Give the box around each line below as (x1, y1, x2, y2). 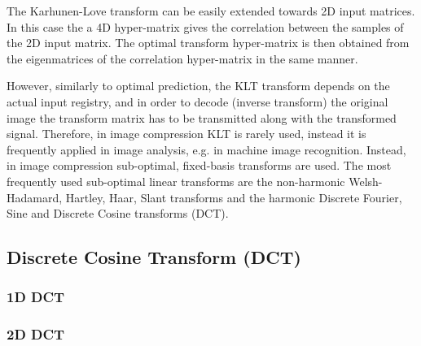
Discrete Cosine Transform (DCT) (7, 244, 301, 270)
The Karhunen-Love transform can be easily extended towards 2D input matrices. (7, 2, 415, 19)
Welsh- (349, 172, 383, 189)
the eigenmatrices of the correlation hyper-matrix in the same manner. (7, 50, 358, 67)
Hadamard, (7, 188, 63, 205)
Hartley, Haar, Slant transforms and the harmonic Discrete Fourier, (65, 188, 402, 205)
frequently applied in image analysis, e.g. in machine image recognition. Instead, (7, 141, 406, 158)
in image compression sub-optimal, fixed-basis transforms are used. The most (7, 157, 392, 174)
